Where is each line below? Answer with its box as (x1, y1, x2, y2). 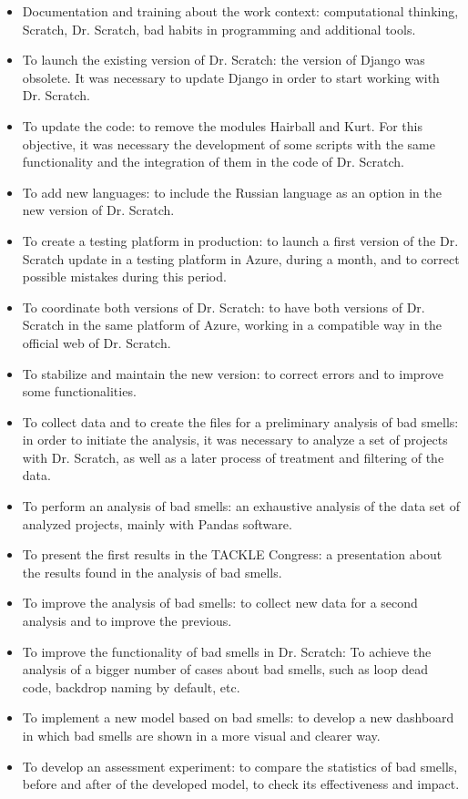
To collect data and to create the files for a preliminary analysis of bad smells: (22, 412, 459, 431)
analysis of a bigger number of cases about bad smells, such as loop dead (22, 660, 428, 679)
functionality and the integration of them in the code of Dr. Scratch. (22, 152, 404, 171)
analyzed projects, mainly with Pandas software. (22, 514, 292, 533)
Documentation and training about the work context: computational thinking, (22, 2, 459, 20)
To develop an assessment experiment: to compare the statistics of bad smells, (22, 756, 458, 775)
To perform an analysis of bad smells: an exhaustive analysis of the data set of (22, 497, 460, 516)
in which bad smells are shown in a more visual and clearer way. (22, 726, 381, 744)
